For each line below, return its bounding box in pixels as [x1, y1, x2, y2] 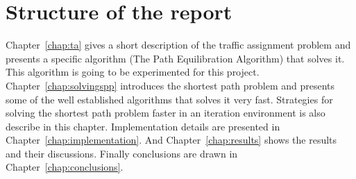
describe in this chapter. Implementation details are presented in [6, 119, 280, 133]
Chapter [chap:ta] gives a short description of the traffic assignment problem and [6, 37, 351, 52]
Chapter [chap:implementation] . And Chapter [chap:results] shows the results [6, 133, 337, 147]
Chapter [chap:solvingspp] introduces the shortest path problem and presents [6, 78, 335, 92]
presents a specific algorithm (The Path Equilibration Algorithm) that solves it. [6, 51, 345, 65]
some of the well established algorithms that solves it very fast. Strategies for [6, 92, 333, 106]
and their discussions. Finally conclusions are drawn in [6, 146, 238, 160]
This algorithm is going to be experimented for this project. [6, 65, 260, 79]
